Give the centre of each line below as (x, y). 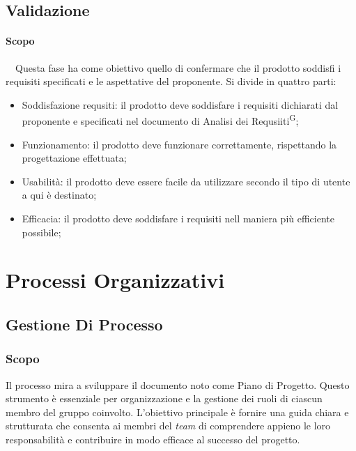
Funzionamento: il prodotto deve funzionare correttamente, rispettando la (179, 144)
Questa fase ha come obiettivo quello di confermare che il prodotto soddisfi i (178, 67)
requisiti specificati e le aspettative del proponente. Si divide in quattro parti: (171, 81)
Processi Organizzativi (115, 280)
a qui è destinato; (59, 195)
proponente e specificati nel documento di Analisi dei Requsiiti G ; (160, 120)
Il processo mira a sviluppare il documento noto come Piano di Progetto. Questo (178, 384)
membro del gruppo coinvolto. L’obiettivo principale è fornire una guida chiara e (177, 412)
